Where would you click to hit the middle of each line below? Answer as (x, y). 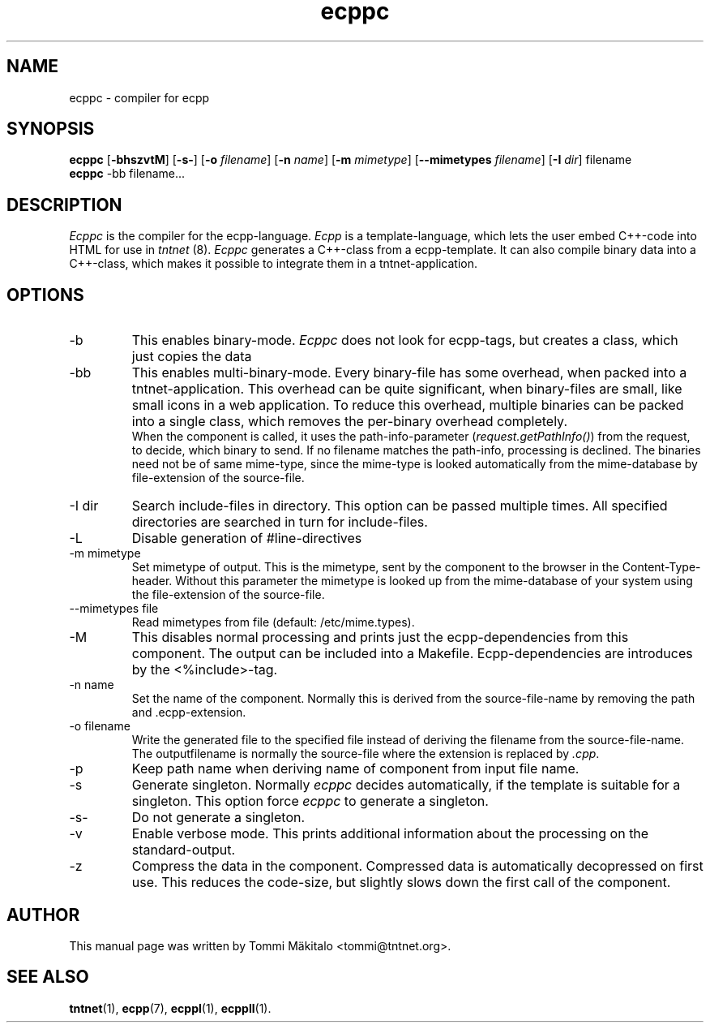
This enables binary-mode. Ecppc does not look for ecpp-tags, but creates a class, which (405, 340)
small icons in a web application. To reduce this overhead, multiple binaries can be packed (408, 405)
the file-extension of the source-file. (228, 595)
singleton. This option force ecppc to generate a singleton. (310, 801)
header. (152, 581)
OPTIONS (45, 295)
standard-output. (184, 850)
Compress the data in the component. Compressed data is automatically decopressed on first (417, 866)
